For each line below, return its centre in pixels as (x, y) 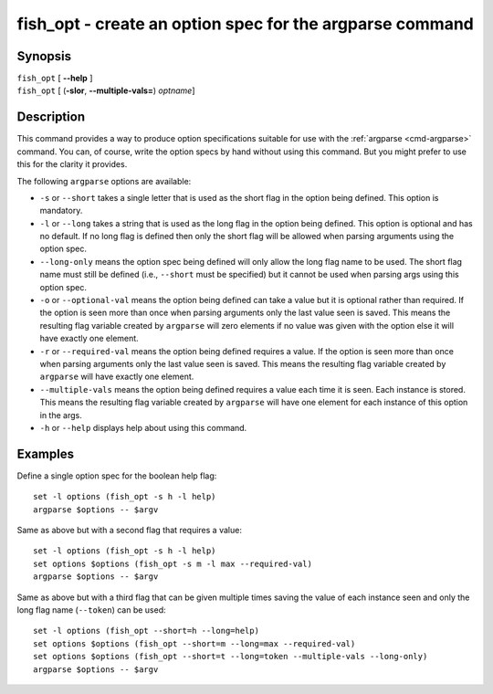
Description (51, 117)
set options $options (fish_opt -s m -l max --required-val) (173, 563)
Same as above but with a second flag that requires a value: (129, 531)
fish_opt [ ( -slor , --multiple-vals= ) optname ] (106, 90)
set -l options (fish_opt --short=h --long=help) (147, 631)
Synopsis (44, 56)
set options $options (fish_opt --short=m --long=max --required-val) (194, 643)
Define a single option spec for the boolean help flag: (117, 476)
